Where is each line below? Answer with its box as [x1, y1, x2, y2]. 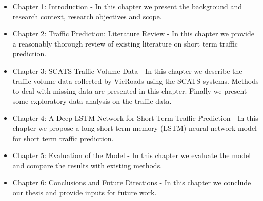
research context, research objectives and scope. [12, 11, 162, 21]
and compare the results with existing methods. [12, 160, 163, 170]
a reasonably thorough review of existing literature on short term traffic [12, 38, 238, 49]
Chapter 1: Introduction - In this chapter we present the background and [12, 1, 242, 11]
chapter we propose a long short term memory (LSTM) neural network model [12, 122, 257, 133]
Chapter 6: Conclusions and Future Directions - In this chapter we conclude [12, 177, 251, 188]
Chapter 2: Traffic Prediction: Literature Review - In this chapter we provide [12, 28, 254, 39]
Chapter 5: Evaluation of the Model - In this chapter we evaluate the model [12, 150, 251, 161]
